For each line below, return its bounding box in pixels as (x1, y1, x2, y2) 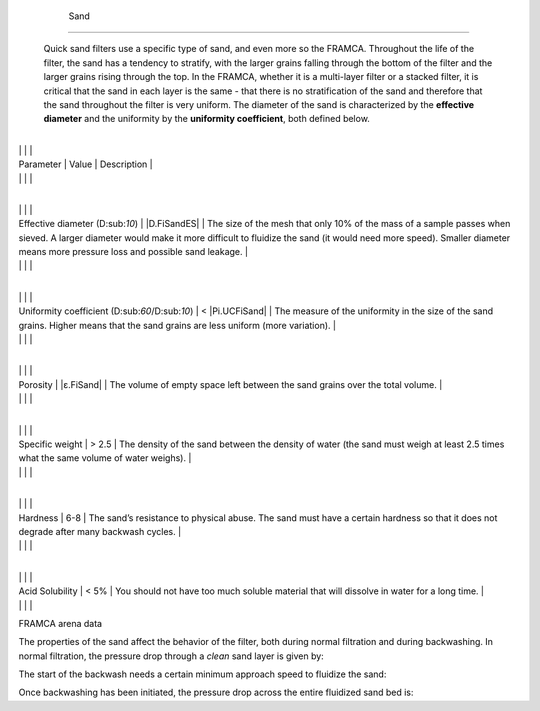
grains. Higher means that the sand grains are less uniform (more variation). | (18, 319, 337, 331)
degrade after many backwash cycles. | (18, 525, 182, 537)
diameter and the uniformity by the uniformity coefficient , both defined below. (43, 113, 370, 125)
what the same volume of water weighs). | (18, 452, 192, 464)
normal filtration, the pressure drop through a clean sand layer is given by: (18, 650, 324, 662)
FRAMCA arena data (18, 617, 103, 629)
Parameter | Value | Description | (18, 158, 154, 170)
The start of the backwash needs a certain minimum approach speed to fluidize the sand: (18, 668, 387, 680)
